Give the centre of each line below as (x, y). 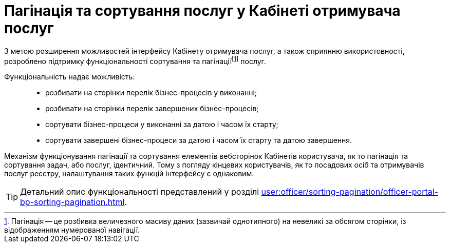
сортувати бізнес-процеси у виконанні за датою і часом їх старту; (162, 125)
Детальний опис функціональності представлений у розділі (140, 192)
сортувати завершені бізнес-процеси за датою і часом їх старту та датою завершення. (199, 140)
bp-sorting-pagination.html (72, 202)
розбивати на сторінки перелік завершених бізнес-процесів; (152, 109)
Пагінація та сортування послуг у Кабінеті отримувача (202, 11)
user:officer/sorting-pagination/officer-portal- (350, 192)
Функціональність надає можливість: (70, 77)
